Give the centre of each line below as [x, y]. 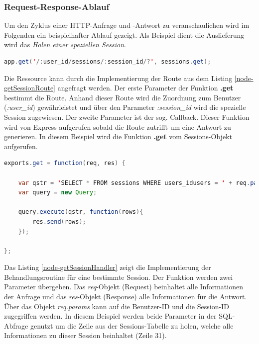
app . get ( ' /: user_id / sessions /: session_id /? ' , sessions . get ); [108, 62]
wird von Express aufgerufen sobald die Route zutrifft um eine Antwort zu [118, 127]
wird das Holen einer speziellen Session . [65, 44]
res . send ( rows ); [59, 221]
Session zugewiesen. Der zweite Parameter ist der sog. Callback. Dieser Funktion [127, 117]
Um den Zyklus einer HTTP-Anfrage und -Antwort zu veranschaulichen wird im [127, 25]
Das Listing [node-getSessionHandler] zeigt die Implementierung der [108, 267]
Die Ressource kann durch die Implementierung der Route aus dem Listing [118, 78]
